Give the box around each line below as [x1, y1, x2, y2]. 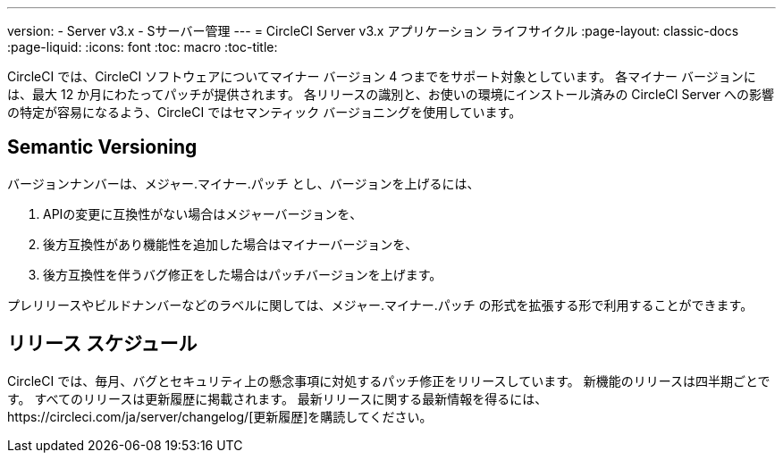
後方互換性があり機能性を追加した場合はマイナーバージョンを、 [43, 236, 418, 252]
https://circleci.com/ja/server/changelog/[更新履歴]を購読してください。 [7, 408, 433, 424]
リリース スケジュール [7, 332, 198, 355]
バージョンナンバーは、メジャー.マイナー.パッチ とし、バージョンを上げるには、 [7, 175, 480, 191]
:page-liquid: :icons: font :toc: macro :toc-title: [7, 39, 278, 54]
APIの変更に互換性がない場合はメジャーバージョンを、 [43, 205, 363, 222]
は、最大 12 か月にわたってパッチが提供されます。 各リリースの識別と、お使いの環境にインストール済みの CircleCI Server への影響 [7, 87, 775, 102]
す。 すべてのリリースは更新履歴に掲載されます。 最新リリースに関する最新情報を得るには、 [7, 390, 548, 406]
